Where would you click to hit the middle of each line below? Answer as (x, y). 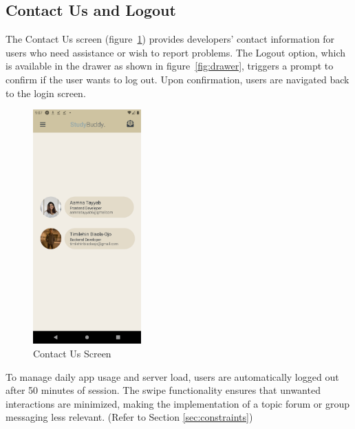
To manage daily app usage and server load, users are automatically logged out (172, 376)
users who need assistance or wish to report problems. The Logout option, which (176, 52)
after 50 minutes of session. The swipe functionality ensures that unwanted (163, 390)
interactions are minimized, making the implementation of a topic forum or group (178, 403)
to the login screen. (46, 93)
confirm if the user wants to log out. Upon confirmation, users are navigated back (177, 79)
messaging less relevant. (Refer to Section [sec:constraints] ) (129, 417)
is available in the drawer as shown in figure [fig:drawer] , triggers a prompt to (170, 66)
